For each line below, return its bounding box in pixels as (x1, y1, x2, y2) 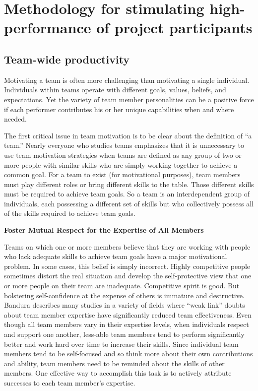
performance (4, 17, 91, 38)
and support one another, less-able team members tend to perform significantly (4, 329, 245, 339)
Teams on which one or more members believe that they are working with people (4, 241, 251, 252)
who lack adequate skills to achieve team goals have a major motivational (4, 251, 227, 261)
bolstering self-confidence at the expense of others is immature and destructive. (4, 290, 245, 300)
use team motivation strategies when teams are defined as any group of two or (4, 149, 242, 160)
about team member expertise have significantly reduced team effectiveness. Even (4, 309, 252, 320)
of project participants (96, 17, 253, 38)
